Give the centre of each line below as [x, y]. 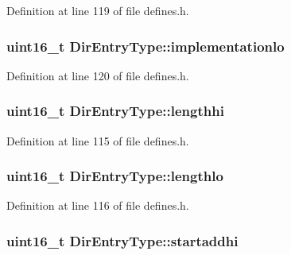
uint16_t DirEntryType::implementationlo [145, 46]
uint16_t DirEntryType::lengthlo [115, 176]
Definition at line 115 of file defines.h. [98, 140]
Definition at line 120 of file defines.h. [98, 75]
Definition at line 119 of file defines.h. [98, 10]
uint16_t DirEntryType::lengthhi [115, 111]
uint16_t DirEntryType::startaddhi [122, 240]
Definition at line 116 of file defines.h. [98, 205]
